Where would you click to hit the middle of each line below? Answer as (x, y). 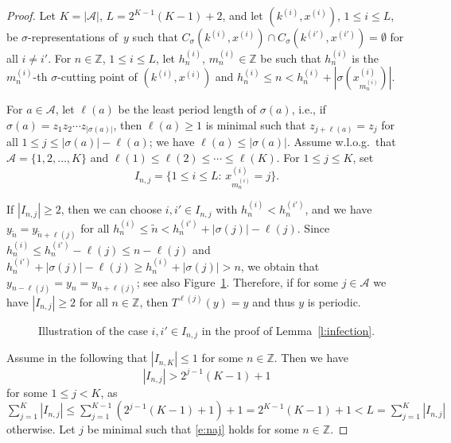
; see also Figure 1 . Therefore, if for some (237, 281)
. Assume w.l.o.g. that (342, 142)
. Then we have (311, 358)
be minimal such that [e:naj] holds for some (193, 429)
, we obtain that (280, 266)
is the (365, 58)
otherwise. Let (41, 429)
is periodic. (334, 301)
